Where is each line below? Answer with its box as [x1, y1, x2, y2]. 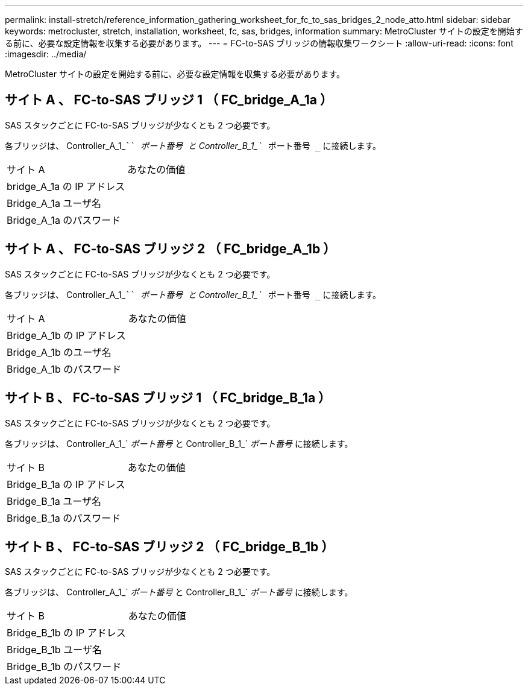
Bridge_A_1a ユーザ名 [7, 197, 102, 209]
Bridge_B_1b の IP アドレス [7, 627, 126, 639]
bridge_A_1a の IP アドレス [7, 180, 125, 192]
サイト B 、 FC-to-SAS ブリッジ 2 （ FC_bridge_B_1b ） [5, 539, 335, 554]
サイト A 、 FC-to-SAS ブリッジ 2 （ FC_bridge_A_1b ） [5, 241, 336, 257]
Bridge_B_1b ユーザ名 [7, 644, 102, 656]
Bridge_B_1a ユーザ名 [7, 495, 102, 507]
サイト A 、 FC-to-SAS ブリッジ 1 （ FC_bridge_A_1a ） [5, 92, 333, 108]
